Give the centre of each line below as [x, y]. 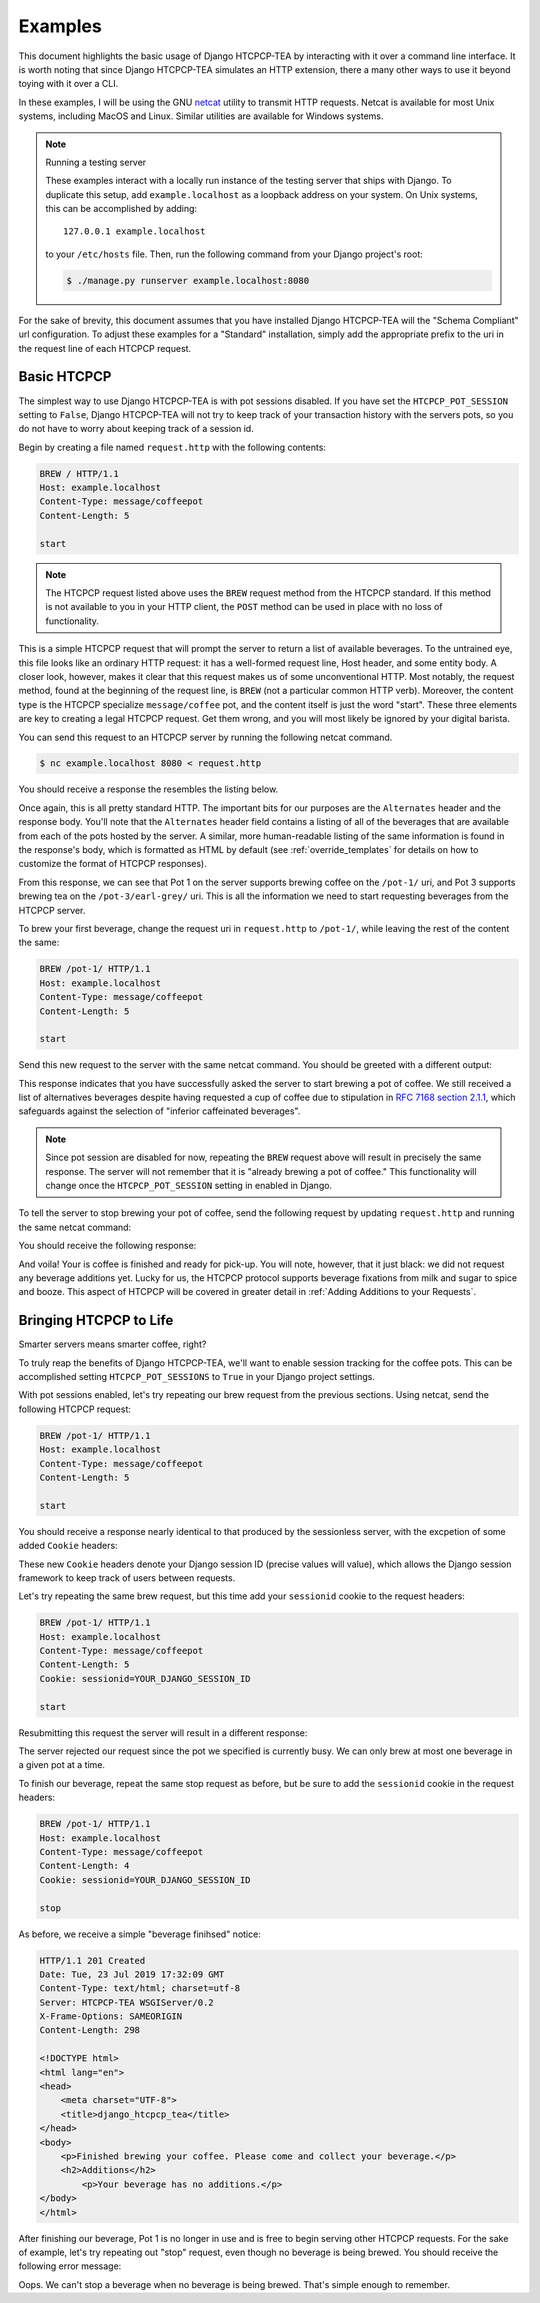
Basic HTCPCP [65, 376]
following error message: [70, 2266]
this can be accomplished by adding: [121, 209]
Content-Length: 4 [84, 1866]
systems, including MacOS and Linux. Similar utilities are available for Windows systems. [201, 116]
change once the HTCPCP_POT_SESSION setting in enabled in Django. [189, 1186]
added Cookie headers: [68, 1546]
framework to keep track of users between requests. [127, 1577]
